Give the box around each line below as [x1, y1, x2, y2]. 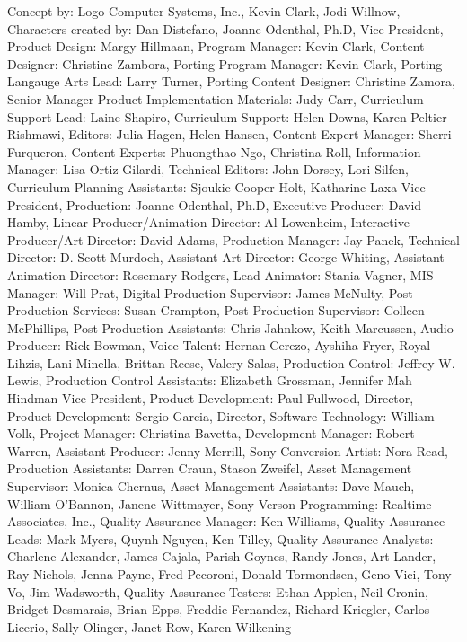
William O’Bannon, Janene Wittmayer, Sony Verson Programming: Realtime [7, 494, 432, 513]
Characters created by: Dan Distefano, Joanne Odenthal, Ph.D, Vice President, [7, 19, 444, 38]
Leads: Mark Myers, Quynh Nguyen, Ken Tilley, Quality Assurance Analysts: [7, 529, 434, 548]
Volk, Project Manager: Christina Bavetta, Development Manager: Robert [7, 424, 415, 443]
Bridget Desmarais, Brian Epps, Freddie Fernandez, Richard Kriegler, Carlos [7, 600, 430, 619]
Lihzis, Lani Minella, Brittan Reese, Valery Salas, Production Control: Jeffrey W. [7, 353, 455, 372]
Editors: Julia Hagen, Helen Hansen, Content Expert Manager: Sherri [68, 125, 452, 144]
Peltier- [410, 107, 452, 126]
